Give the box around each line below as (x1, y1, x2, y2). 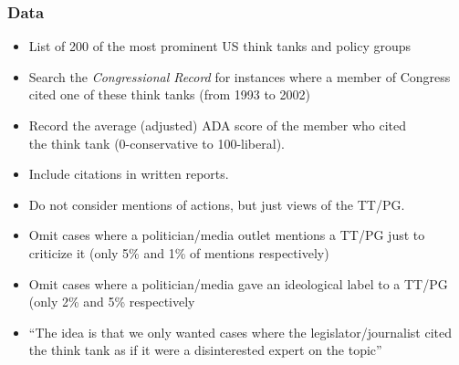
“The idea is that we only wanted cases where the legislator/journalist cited (28, 322, 453, 341)
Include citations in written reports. (28, 164, 229, 183)
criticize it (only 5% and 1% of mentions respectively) (28, 243, 329, 262)
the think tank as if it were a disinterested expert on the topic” (28, 340, 382, 360)
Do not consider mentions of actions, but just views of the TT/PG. (28, 194, 405, 214)
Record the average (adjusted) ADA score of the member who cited (28, 116, 407, 134)
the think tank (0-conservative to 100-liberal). (28, 133, 285, 152)
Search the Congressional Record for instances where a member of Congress (28, 67, 451, 86)
